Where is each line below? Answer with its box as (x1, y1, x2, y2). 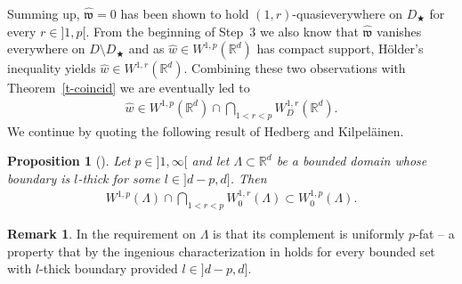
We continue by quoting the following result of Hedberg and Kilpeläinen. (7, 121, 404, 140)
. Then (230, 168, 267, 187)
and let (191, 151, 230, 170)
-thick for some (77, 168, 160, 187)
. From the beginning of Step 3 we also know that (85, 21, 359, 40)
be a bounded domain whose (276, 151, 427, 170)
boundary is (7, 168, 70, 187)
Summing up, (7, 4, 80, 22)
